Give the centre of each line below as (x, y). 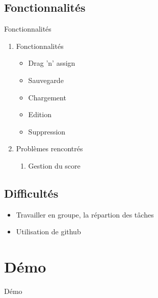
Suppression (47, 131)
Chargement (47, 97)
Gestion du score (54, 165)
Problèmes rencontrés (49, 148)
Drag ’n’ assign (52, 63)
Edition (40, 114)
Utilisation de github (48, 232)
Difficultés (31, 193)
